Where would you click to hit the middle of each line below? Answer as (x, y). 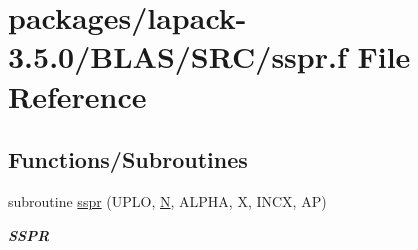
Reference (77, 95)
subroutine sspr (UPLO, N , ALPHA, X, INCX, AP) (167, 200)
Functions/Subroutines (128, 159)
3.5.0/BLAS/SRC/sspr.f (177, 56)
